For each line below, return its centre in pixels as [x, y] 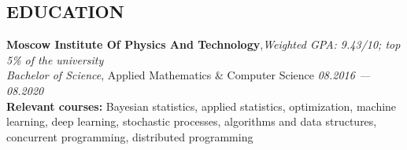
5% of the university [55, 59]
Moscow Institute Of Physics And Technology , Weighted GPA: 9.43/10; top [203, 44]
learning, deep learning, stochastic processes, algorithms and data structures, [192, 121]
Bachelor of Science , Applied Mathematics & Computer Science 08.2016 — [189, 75]
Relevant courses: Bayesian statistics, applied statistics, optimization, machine [202, 106]
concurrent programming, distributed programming [130, 136]
